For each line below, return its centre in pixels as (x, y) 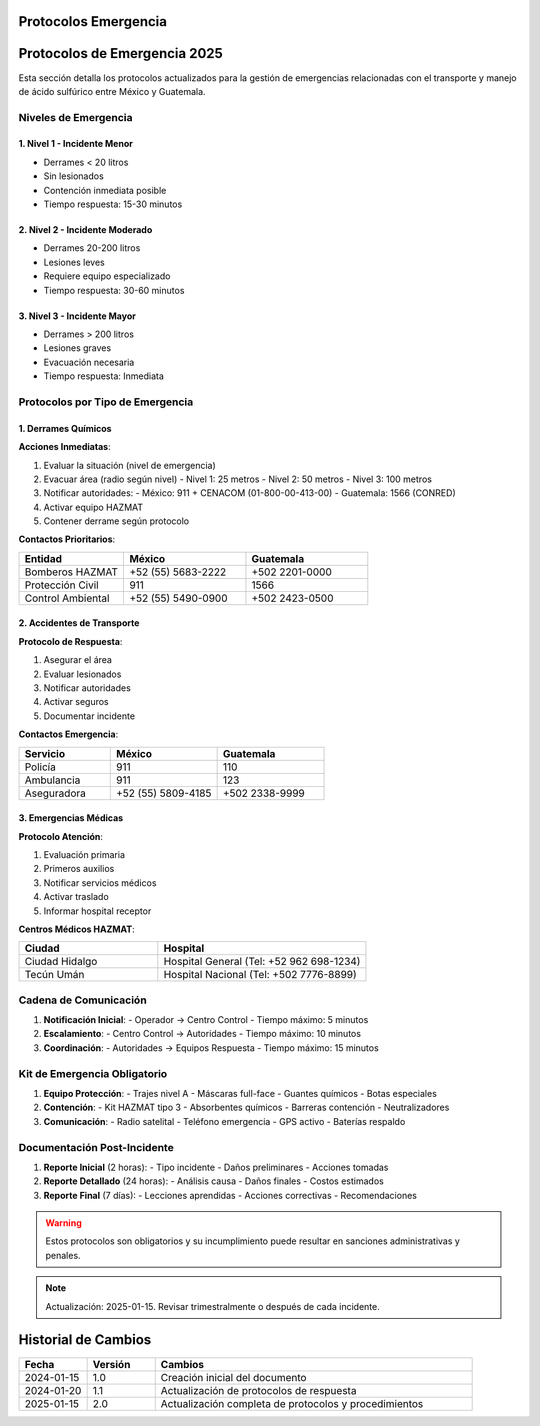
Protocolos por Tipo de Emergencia (106, 402)
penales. (63, 1255)
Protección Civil (61, 585)
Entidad (43, 558)
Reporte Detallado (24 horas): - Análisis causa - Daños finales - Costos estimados (213, 1181)
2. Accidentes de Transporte (79, 623)
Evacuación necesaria (89, 362)
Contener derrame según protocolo (116, 521)
